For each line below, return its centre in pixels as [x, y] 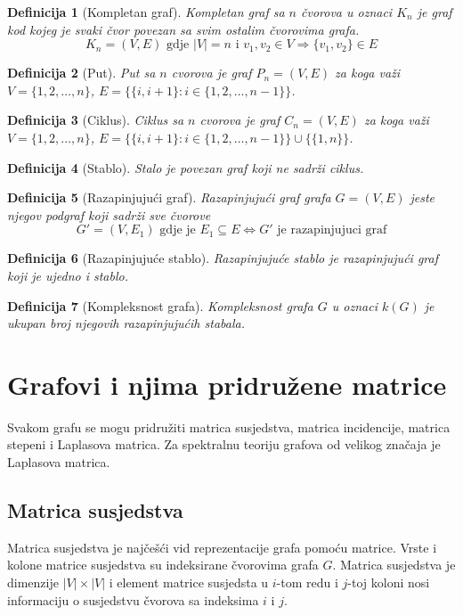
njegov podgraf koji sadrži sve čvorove [109, 214]
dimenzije [33, 582]
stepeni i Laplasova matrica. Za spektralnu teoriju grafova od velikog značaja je [224, 444]
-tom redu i [307, 582]
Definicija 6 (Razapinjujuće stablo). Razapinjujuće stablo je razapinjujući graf [223, 258]
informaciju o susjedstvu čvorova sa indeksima [133, 599]
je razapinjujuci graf [332, 230]
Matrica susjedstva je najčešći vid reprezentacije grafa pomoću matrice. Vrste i [222, 547]
